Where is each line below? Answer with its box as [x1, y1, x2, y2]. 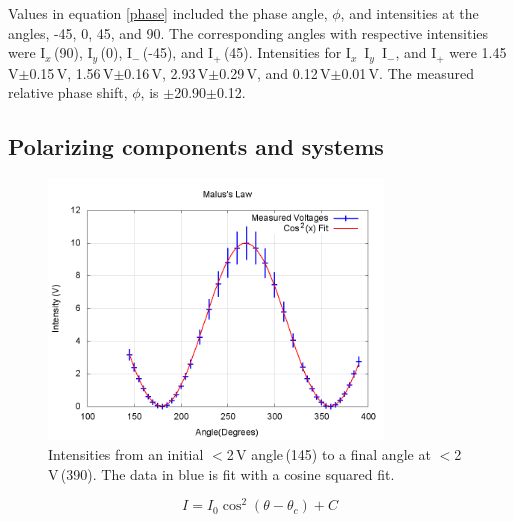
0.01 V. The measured [341, 62, 475, 83]
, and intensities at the [340, 3, 479, 23]
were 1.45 [449, 42, 507, 63]
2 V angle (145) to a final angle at [226, 443, 431, 464]
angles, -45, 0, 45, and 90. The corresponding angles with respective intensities [8, 22, 489, 43]
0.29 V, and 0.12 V [219, 62, 331, 83]
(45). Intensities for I [223, 42, 351, 63]
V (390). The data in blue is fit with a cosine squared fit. [48, 463, 395, 484]
